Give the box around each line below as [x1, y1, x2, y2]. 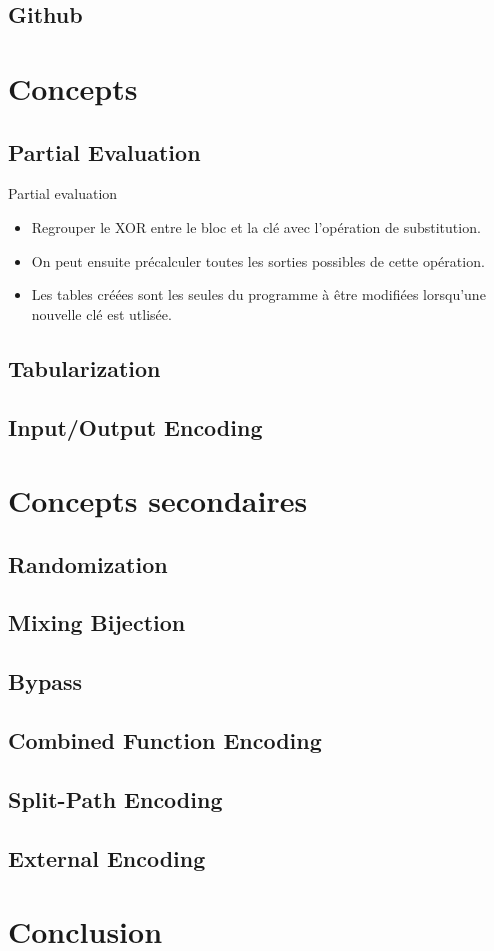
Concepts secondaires [8, 480, 308, 521]
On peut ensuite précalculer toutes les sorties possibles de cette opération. [31, 250, 485, 271]
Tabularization [8, 352, 161, 383]
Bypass [8, 666, 83, 697]
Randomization [8, 548, 168, 579]
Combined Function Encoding [8, 725, 322, 755]
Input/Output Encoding [8, 411, 263, 442]
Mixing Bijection [8, 607, 186, 638]
